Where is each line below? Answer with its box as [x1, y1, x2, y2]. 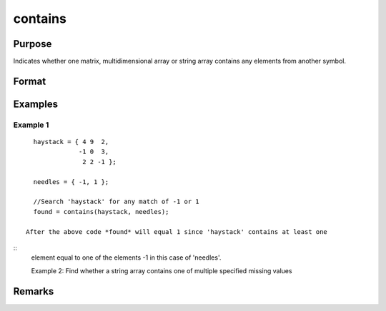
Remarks [13, 285, 54, 297]
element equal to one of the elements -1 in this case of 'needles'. [31, 253, 222, 262]
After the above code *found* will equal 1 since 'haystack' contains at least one [26, 228, 328, 235]
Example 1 [13, 120, 49, 130]
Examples [13, 98, 59, 110]
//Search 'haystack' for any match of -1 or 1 [33, 198, 199, 206]
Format [13, 75, 46, 87]
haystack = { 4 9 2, [33, 138, 109, 146]
